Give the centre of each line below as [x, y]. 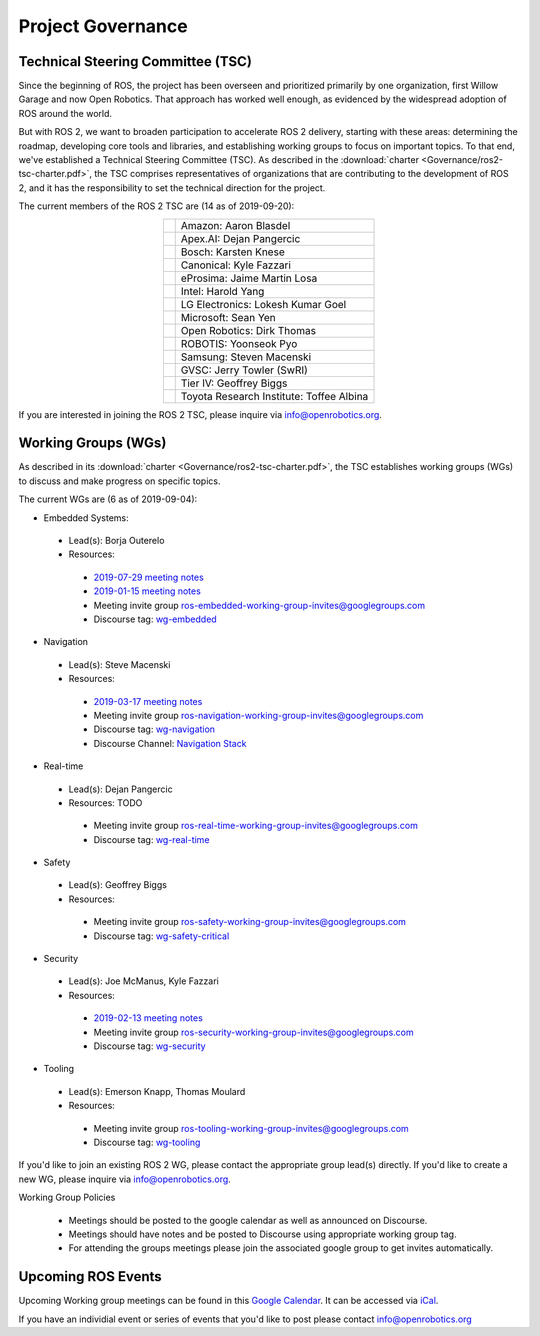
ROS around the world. [65, 113]
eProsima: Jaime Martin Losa [249, 278]
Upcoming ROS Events [90, 1276]
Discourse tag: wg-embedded [155, 619]
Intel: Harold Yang [222, 291]
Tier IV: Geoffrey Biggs [234, 383]
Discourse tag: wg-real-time [151, 839]
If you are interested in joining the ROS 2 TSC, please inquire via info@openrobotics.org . [200, 414]
